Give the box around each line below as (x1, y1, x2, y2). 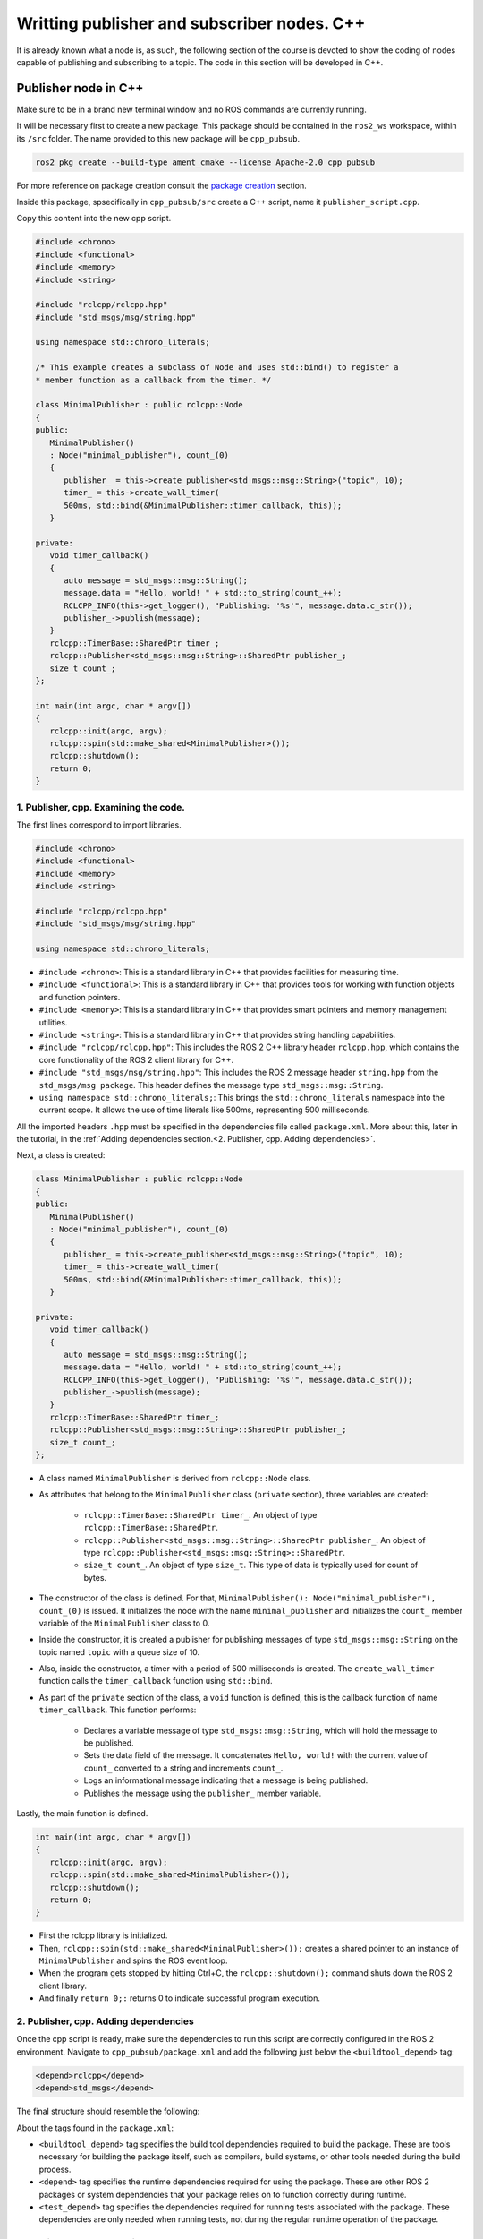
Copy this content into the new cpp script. (16, 213, 172, 224)
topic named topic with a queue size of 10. (38, 1646, 200, 1657)
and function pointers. (38, 991, 121, 1002)
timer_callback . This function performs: (38, 1704, 197, 1715)
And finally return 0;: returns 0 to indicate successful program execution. (38, 1993, 321, 2003)
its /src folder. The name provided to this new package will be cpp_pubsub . (16, 133, 300, 143)
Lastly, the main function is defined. (16, 1808, 148, 1818)
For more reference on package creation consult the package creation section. (16, 180, 308, 191)
